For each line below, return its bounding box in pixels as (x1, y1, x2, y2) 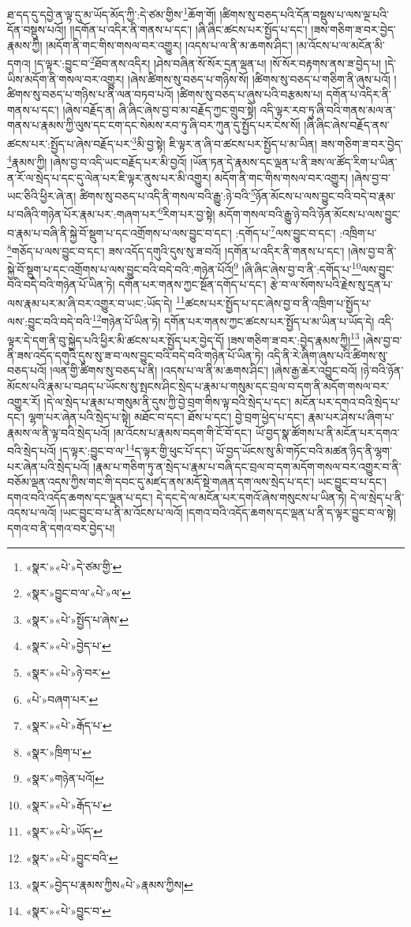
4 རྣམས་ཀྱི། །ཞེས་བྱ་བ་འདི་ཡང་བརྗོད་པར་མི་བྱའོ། (7, 151, 187, 170)
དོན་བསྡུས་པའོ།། (7, 21, 66, 38)
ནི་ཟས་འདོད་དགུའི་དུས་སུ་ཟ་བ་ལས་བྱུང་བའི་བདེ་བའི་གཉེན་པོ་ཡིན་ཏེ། (7, 346, 263, 363)
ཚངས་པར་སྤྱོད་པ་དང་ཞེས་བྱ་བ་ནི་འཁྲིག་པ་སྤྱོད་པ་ (185, 294, 372, 311)
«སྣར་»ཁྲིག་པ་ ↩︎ (25, 743, 92, 760)
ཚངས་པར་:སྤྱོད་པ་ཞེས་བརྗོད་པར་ (7, 135, 133, 151)
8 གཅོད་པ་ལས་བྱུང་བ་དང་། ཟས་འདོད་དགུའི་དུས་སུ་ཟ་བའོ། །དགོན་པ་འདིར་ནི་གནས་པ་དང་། (7, 240, 345, 259)
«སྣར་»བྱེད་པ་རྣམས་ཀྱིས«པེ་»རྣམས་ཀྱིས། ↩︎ (25, 876, 193, 892)
